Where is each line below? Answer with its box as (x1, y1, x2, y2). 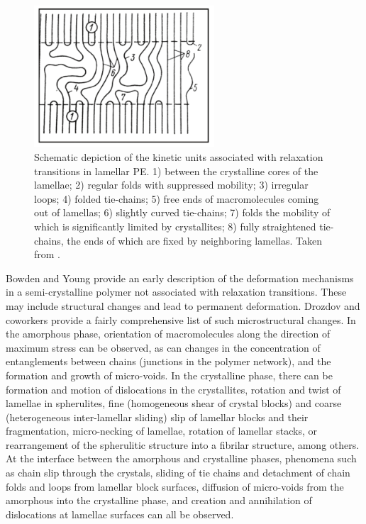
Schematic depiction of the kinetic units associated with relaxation (34, 150, 323, 164)
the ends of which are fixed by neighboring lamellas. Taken (67, 233, 322, 247)
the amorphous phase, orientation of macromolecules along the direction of (6, 326, 331, 341)
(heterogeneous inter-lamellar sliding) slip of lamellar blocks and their (6, 409, 309, 424)
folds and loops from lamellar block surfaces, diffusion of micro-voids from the (6, 479, 344, 494)
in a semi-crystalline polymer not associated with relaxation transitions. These (6, 284, 347, 299)
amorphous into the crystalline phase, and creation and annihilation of (6, 493, 312, 508)
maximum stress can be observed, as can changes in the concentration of (6, 340, 321, 355)
